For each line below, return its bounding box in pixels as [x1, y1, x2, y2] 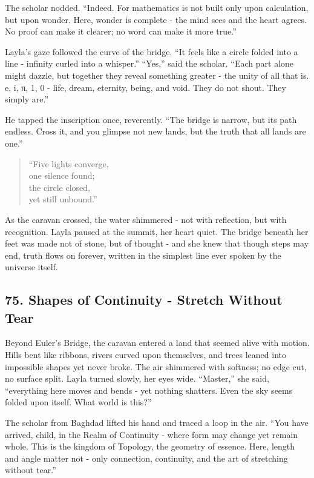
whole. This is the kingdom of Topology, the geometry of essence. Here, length [5, 440, 295, 453]
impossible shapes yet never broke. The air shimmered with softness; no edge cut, [5, 360, 307, 373]
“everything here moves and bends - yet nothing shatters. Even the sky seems [5, 383, 293, 396]
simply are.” [5, 93, 49, 105]
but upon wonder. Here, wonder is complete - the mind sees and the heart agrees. [5, 13, 307, 25]
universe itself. [5, 261, 58, 273]
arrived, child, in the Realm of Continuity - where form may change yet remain [5, 428, 298, 440]
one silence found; [28, 169, 95, 182]
